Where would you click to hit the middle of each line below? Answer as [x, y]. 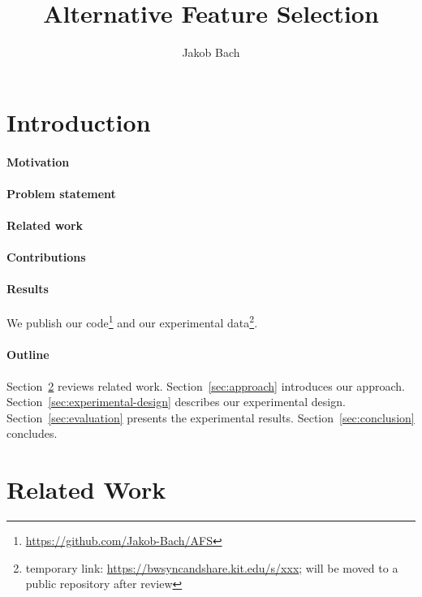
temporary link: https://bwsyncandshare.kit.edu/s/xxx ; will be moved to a [212, 567]
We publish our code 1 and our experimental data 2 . [132, 322]
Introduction [79, 121]
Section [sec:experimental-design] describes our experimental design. [176, 402]
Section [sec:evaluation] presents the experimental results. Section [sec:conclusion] [211, 417]
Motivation [38, 161]
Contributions [46, 257]
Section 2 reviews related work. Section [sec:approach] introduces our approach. [206, 385]
